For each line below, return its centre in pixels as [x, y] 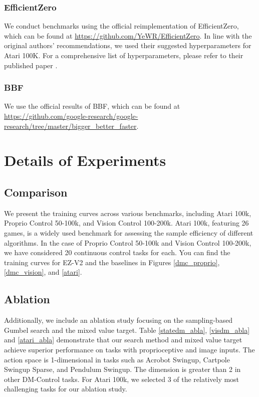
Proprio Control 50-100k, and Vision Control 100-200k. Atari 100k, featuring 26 [126, 223]
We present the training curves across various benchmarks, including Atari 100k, [128, 213]
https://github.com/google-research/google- [71, 116]
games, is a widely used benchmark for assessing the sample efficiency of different [129, 232]
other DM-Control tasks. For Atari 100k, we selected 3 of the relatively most [122, 379]
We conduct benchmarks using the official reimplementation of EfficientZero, [121, 26]
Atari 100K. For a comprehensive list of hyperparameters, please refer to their [124, 55]
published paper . [31, 65]
